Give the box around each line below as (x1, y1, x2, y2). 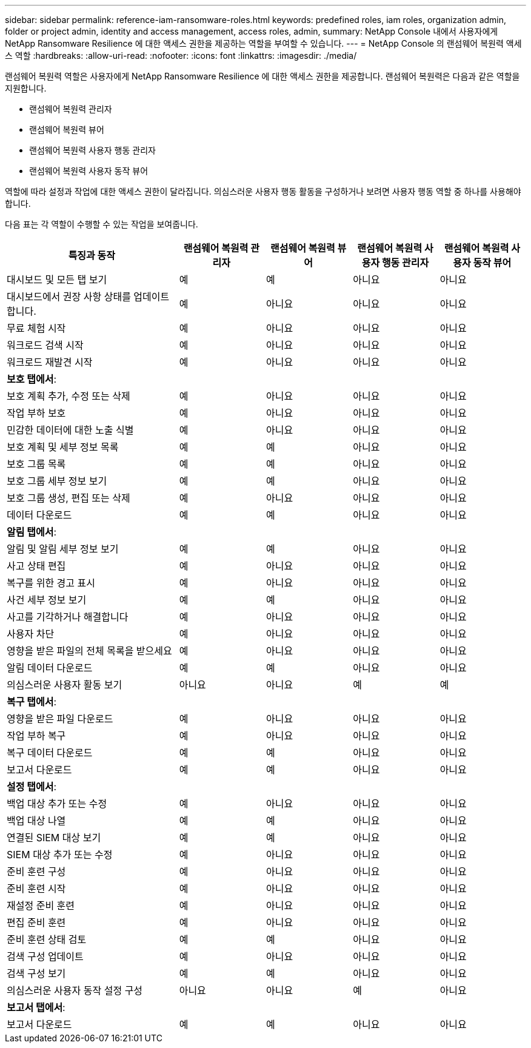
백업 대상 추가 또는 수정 (7, 798, 107, 810)
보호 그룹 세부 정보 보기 (7, 475, 107, 487)
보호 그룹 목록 (7, 458, 66, 470)
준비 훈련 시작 (7, 882, 66, 895)
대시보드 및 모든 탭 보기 (7, 274, 107, 286)
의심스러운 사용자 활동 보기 (7, 679, 122, 691)
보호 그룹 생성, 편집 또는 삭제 (7, 492, 130, 504)
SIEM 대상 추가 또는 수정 (7, 848, 113, 861)
